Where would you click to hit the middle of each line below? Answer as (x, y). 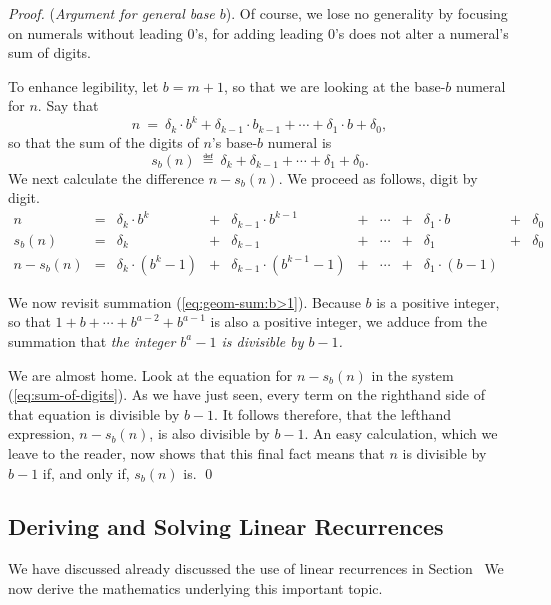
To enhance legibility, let (83, 85)
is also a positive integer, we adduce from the (348, 321)
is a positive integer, (438, 301)
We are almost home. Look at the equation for (150, 374)
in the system (412, 374)
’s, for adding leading (259, 32)
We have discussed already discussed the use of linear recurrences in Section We (256, 568)
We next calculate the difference (106, 177)
